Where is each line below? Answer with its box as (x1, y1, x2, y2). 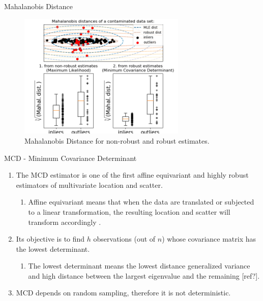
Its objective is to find (16, 233, 85, 244)
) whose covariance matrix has (162, 233, 256, 244)
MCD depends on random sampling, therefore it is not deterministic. (16, 287, 231, 298)
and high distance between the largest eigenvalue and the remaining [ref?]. (28, 270, 260, 281)
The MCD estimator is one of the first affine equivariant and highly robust (16, 170, 249, 180)
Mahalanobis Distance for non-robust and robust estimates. (24, 135, 210, 146)
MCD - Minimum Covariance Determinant (4, 152, 137, 163)
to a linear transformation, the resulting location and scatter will (28, 206, 230, 217)
